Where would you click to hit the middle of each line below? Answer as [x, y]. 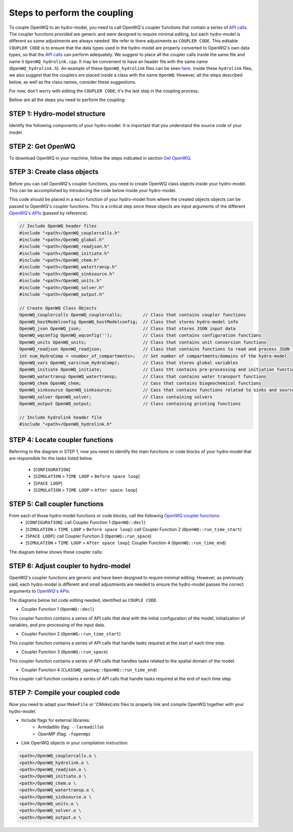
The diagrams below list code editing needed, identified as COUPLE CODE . [84, 600]
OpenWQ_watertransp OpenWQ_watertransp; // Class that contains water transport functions [143, 376]
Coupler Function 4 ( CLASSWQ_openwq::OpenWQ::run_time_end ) [89, 670]
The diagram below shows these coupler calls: [56, 552]
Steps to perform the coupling [71, 13]
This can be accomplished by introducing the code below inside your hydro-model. [93, 190]
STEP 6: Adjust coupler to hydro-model [70, 566]
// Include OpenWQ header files [58, 226]
